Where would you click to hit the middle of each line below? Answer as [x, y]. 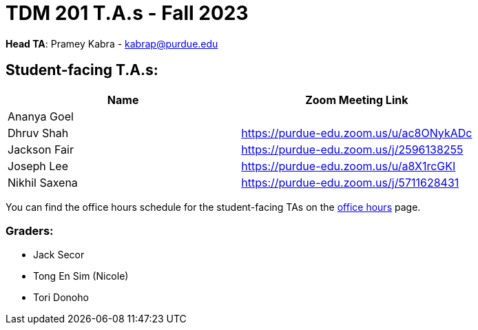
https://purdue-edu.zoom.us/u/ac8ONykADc [357, 133]
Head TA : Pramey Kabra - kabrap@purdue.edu [112, 43]
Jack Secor [59, 255]
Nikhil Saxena [43, 182]
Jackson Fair [41, 149]
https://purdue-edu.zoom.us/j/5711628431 [350, 182]
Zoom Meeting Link [357, 100]
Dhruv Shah [38, 133]
